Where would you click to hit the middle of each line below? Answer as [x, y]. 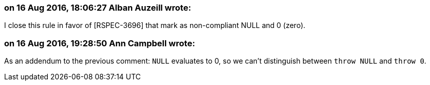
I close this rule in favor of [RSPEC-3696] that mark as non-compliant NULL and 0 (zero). [155, 25]
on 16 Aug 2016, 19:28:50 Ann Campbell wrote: [100, 43]
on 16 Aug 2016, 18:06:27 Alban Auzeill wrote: [98, 8]
